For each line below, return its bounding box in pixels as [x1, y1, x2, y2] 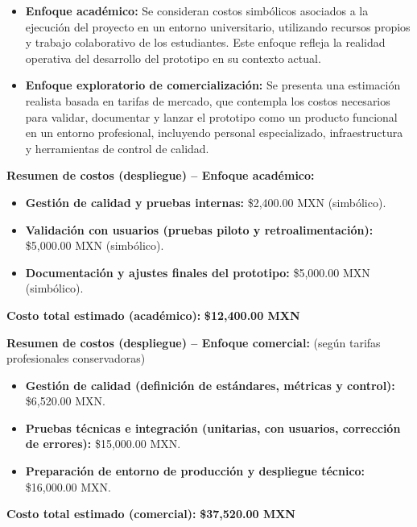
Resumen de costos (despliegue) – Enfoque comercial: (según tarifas [6, 334, 381, 351]
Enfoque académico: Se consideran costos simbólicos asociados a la [25, 2, 369, 19]
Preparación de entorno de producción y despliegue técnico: [25, 463, 365, 479]
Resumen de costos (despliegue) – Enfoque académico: [6, 167, 315, 184]
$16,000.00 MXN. [25, 478, 111, 495]
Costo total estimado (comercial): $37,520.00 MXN [6, 505, 295, 522]
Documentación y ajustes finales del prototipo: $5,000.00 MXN [25, 263, 370, 280]
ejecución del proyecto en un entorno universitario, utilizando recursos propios [25, 18, 411, 35]
